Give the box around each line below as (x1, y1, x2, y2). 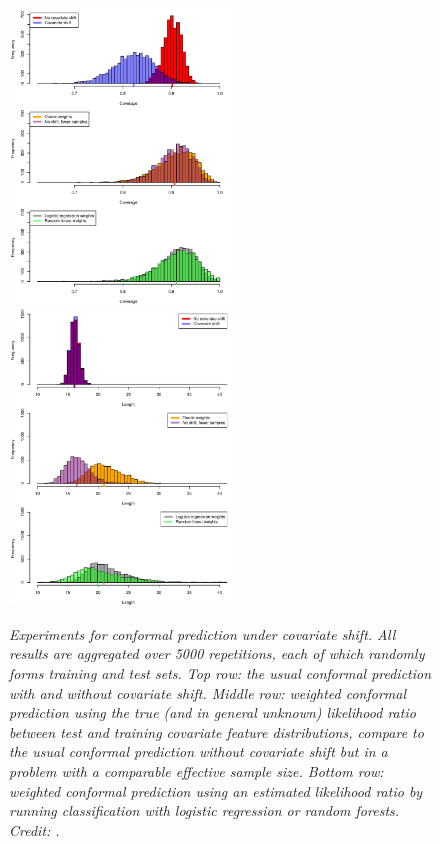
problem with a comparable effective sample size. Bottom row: (9, 760, 384, 781)
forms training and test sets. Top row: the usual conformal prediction (9, 662, 432, 683)
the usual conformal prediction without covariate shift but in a (9, 741, 388, 762)
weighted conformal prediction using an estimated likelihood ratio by (9, 780, 423, 801)
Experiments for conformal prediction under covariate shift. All (9, 623, 396, 644)
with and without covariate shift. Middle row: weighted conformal (9, 682, 407, 703)
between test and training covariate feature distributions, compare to (9, 721, 424, 742)
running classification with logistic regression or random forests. (9, 800, 400, 821)
